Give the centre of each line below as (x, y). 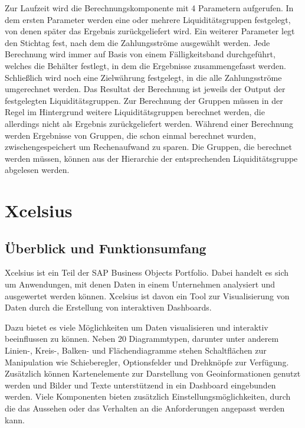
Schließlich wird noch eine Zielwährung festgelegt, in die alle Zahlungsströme (143, 77)
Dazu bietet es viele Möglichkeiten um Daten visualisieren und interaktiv (137, 327)
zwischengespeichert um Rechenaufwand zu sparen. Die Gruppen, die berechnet (148, 147)
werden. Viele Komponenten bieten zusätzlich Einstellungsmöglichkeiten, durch (148, 396)
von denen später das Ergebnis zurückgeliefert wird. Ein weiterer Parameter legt (150, 31)
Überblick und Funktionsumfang (106, 248)
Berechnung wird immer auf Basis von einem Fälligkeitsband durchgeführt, (140, 54)
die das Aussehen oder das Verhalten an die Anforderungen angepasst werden (145, 408)
